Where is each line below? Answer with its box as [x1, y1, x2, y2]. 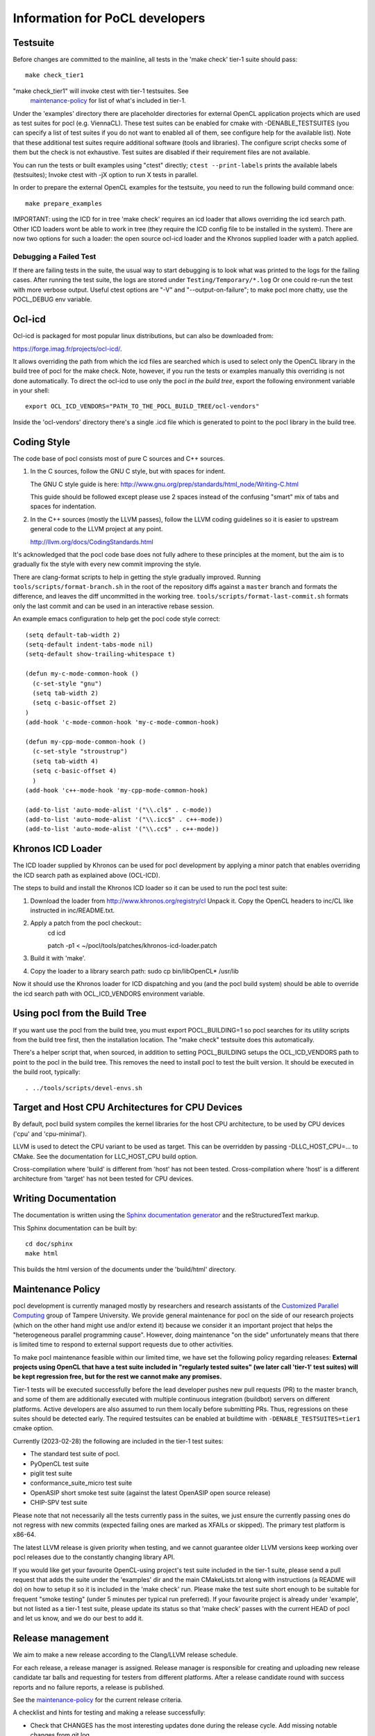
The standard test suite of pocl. [30, 1450, 120, 1458]
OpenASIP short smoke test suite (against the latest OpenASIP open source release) [30, 1488, 271, 1496]
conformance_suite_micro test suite [30, 1479, 132, 1487]
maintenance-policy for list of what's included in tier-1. [30, 97, 187, 105]
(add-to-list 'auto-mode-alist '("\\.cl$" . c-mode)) [25, 806, 212, 814]
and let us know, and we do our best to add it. [12, 1614, 144, 1623]
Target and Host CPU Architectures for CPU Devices [12, 1101, 243, 1114]
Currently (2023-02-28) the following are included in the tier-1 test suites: [12, 1437, 224, 1445]
